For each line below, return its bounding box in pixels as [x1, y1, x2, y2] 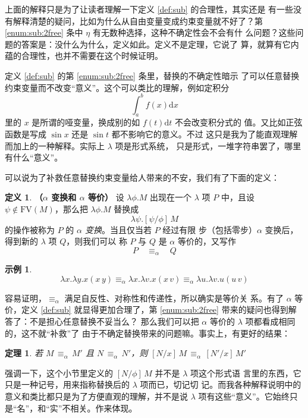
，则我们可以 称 [66, 235, 127, 247]
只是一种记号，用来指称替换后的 [5, 378, 130, 391]
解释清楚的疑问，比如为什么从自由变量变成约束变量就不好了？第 [12, 14, 263, 27]
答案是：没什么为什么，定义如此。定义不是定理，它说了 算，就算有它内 [21, 37, 299, 50]
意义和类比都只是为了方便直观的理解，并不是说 [5, 390, 188, 402]
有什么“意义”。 [5, 151, 63, 164]
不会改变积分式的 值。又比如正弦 [174, 116, 303, 128]
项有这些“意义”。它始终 [198, 390, 290, 402]
